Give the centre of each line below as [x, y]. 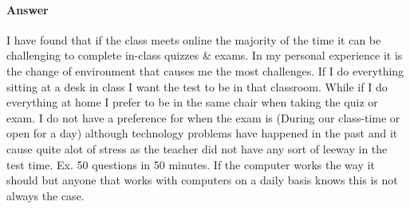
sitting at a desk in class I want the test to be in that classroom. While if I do [197, 86]
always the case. [45, 195]
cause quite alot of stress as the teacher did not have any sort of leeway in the [197, 148]
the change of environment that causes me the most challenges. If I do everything [205, 70]
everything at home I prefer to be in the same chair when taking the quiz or [192, 102]
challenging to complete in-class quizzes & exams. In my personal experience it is [205, 55]
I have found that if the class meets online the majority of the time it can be [194, 39]
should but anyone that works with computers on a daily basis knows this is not [202, 180]
